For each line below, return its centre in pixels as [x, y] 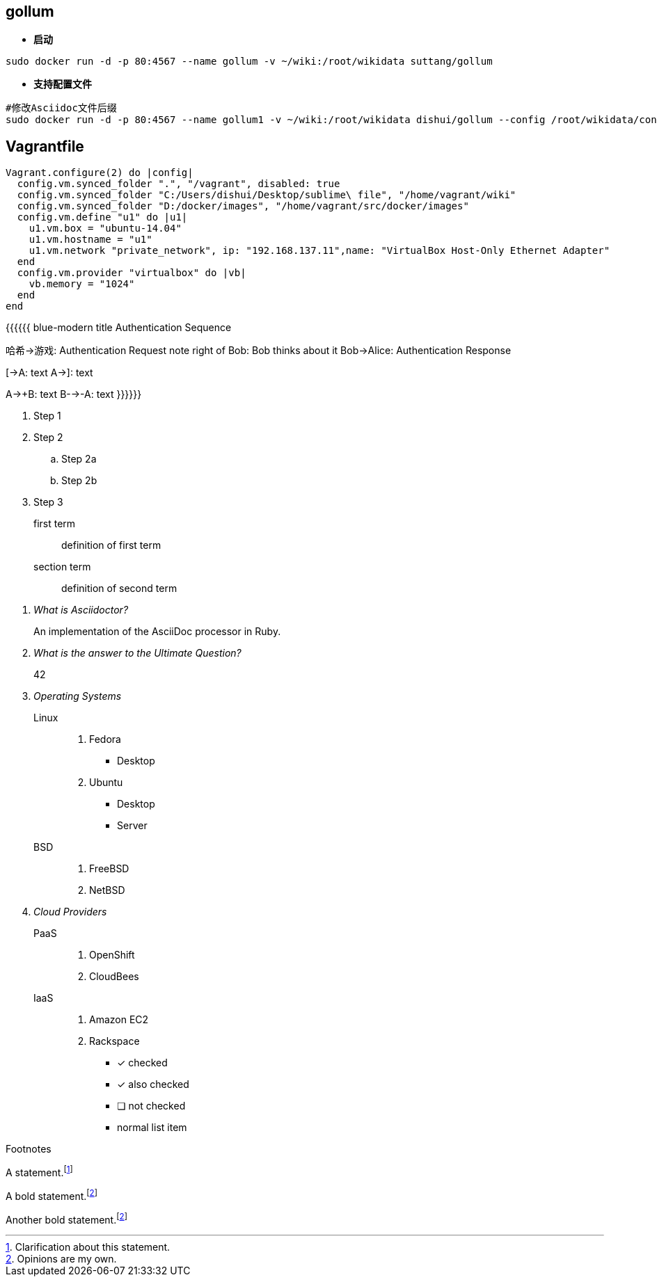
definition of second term [119, 588]
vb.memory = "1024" [82, 284]
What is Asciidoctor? [81, 610]
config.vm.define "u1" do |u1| [102, 217]
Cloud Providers [70, 912]
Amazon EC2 [119, 1020]
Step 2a [79, 459]
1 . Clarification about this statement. [88, 1247]
